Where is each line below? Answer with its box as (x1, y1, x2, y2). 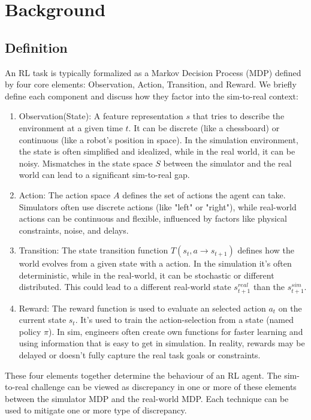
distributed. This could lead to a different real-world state (19, 280, 231, 293)
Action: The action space (19, 188, 111, 201)
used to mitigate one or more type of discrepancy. (5, 404, 187, 416)
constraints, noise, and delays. (19, 223, 129, 236)
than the (253, 280, 285, 293)
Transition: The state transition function (19, 244, 168, 256)
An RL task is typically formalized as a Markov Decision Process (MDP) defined (5, 66, 301, 78)
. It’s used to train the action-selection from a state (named (75, 313, 294, 326)
